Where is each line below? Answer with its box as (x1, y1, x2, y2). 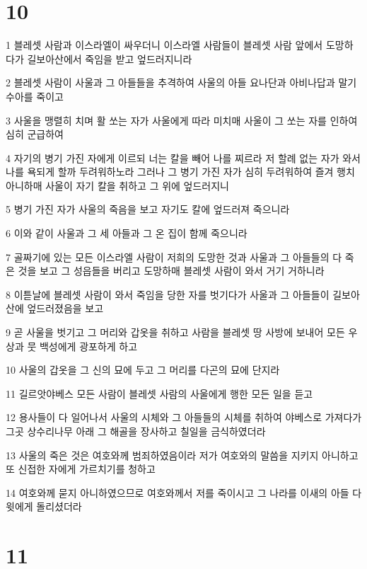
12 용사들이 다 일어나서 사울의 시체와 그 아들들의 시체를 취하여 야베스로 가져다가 (6, 410, 362, 425)
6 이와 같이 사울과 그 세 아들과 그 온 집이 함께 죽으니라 (6, 226, 247, 241)
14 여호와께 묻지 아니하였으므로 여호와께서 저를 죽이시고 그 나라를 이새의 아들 (6, 485, 349, 500)
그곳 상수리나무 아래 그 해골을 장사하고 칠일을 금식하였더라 (6, 424, 266, 438)
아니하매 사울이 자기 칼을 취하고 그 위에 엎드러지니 (6, 178, 229, 192)
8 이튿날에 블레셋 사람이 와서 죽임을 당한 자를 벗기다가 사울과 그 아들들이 (6, 287, 330, 301)
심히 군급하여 (6, 127, 64, 142)
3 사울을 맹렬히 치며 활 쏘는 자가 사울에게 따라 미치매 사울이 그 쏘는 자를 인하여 (6, 113, 358, 127)
